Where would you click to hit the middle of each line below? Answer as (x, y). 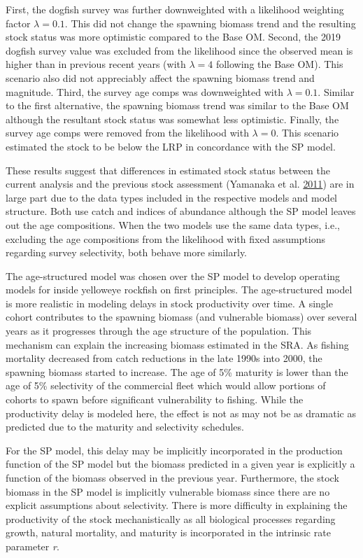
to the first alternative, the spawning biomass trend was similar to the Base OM (177, 105)
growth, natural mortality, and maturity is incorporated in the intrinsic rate (168, 532)
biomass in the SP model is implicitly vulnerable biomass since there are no (168, 491)
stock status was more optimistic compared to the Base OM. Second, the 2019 (173, 37)
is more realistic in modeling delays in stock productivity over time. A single (169, 303)
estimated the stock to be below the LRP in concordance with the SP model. (171, 146)
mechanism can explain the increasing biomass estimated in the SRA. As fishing (177, 344)
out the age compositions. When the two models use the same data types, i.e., (173, 224)
